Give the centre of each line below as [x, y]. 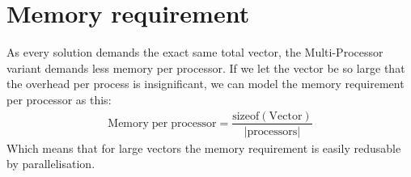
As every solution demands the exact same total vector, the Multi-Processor [195, 52]
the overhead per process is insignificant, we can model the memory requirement [205, 84]
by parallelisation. [51, 164]
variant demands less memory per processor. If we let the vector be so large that [206, 67]
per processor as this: [59, 99]
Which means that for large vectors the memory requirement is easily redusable [204, 147]
